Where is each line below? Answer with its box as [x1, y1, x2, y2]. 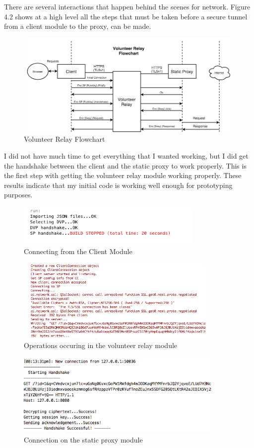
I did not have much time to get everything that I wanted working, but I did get [4, 150, 249, 161]
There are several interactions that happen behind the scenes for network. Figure [4, 1, 251, 11]
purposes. [4, 189, 33, 200]
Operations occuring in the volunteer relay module [24, 340, 178, 351]
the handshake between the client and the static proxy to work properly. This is [4, 160, 247, 171]
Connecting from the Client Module [24, 246, 132, 257]
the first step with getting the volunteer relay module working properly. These [4, 170, 242, 180]
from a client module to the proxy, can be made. [4, 21, 151, 31]
